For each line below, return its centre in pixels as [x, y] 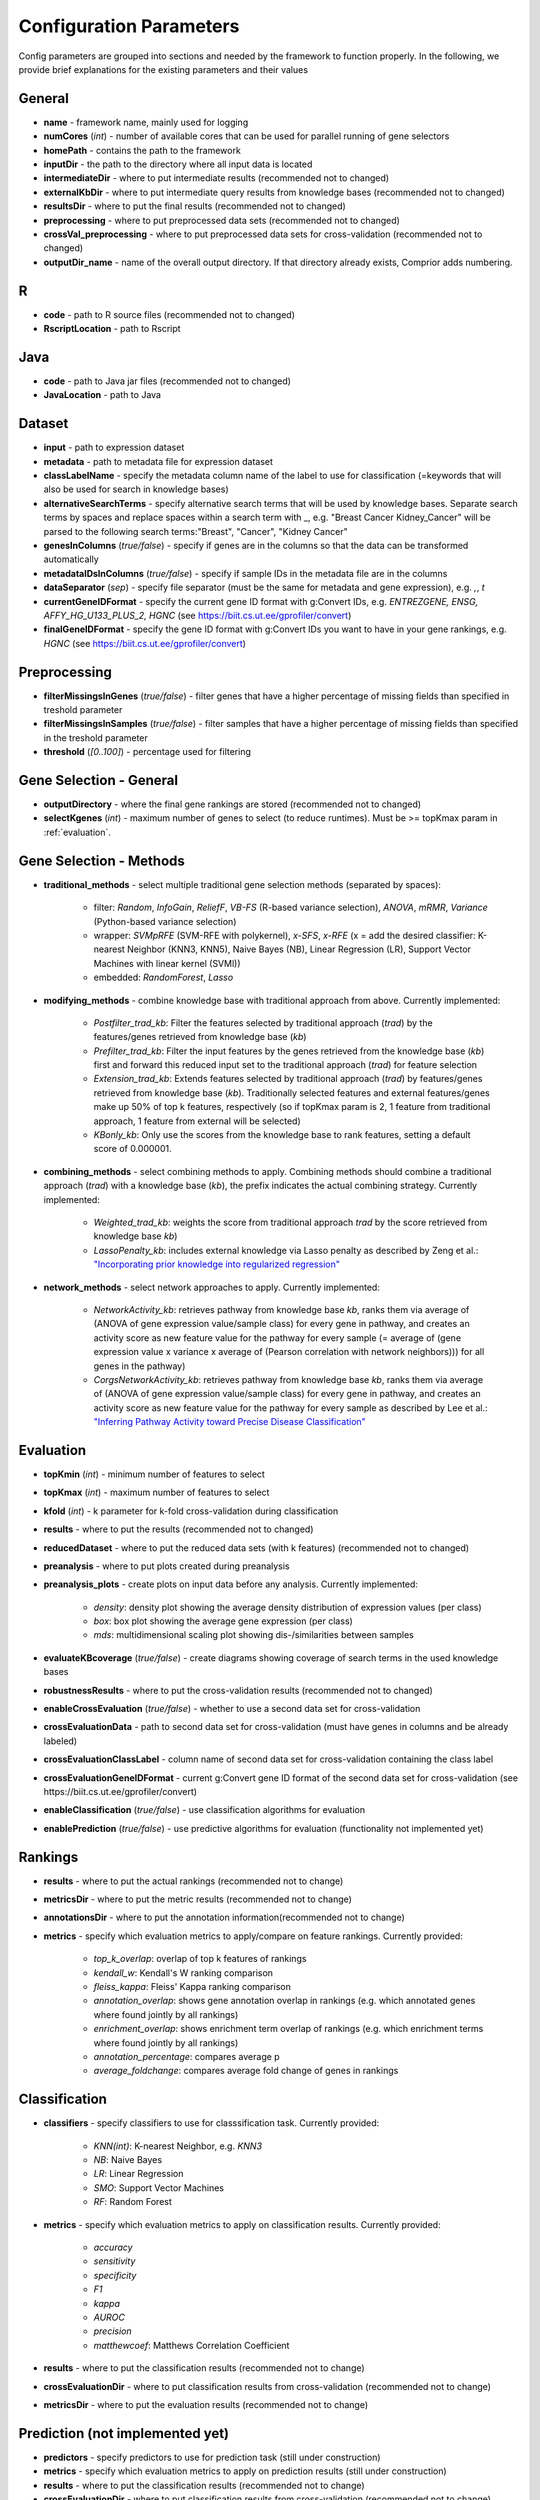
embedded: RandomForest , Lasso [163, 977]
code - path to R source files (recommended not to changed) [169, 314]
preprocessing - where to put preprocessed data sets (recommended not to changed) [221, 220]
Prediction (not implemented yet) [124, 2433]
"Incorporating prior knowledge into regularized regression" [216, 1264]
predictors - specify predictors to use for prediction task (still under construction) [212, 2457]
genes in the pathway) [139, 1366]
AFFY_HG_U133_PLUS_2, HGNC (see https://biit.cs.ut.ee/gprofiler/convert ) [197, 615]
